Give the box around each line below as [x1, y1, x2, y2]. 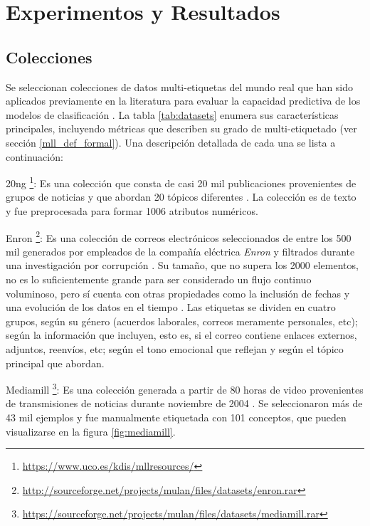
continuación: [6, 149, 63, 164]
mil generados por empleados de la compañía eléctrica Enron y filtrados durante [6, 243, 355, 258]
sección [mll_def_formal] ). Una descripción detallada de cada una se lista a [6, 135, 336, 149]
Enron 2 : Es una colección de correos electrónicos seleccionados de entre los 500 [6, 228, 351, 245]
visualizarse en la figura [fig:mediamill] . [6, 424, 176, 438]
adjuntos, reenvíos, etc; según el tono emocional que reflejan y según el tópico [6, 341, 344, 356]
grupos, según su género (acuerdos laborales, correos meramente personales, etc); [6, 313, 358, 328]
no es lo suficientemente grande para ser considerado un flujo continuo [6, 272, 312, 287]
